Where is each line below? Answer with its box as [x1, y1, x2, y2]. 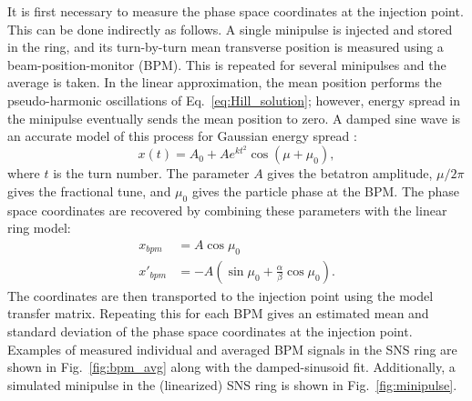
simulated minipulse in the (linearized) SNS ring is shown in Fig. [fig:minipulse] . [7, 375, 457, 394]
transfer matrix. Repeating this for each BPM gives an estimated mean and [7, 304, 429, 323]
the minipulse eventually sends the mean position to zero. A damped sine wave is [7, 108, 461, 127]
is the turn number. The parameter [53, 164, 250, 183]
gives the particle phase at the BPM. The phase [191, 181, 459, 200]
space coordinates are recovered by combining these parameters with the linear [7, 200, 447, 219]
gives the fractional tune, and [7, 181, 171, 200]
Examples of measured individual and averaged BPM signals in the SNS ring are [7, 339, 457, 358]
